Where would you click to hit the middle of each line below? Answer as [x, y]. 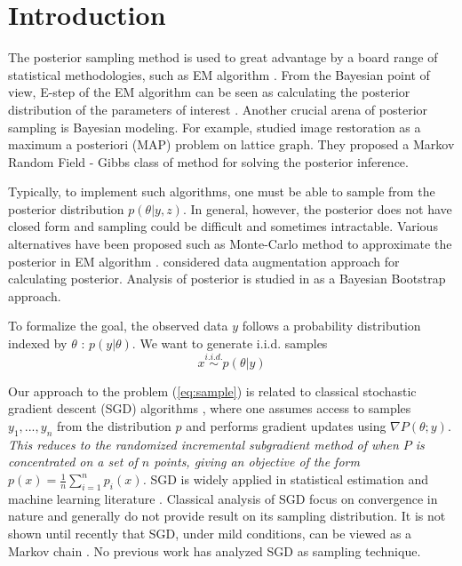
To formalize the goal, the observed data [118, 326]
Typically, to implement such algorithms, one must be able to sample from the [222, 191]
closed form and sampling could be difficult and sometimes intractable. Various [223, 226]
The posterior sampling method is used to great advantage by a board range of [223, 57]
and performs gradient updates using [286, 426]
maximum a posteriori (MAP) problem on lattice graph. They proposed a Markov [231, 144]
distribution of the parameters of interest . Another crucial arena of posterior [218, 109]
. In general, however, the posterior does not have [317, 208]
